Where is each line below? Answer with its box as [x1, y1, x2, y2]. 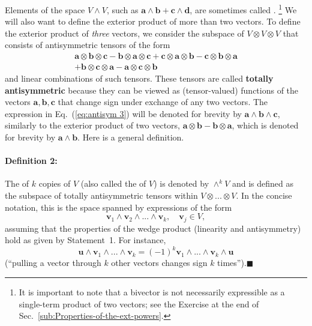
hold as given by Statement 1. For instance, [5, 234, 166, 246]
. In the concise [236, 189, 292, 202]
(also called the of [80, 177, 146, 190]
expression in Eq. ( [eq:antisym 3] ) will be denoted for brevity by [5, 107, 242, 119]
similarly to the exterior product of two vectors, [5, 119, 181, 131]
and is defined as [232, 177, 294, 190]
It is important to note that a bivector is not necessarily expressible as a [19, 285, 285, 298]
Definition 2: [5, 154, 58, 167]
